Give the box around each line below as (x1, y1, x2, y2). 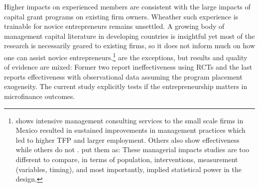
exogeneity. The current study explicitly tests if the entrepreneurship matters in (4, 81, 248, 92)
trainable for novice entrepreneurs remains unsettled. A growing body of (4, 21, 225, 31)
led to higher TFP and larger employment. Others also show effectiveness (15, 134, 240, 145)
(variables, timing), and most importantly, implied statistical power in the (15, 164, 242, 174)
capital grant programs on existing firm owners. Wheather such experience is (4, 11, 239, 21)
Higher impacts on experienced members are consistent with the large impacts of (4, 1, 251, 11)
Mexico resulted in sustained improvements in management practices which (15, 125, 246, 135)
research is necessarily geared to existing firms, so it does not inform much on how (4, 40, 256, 51)
